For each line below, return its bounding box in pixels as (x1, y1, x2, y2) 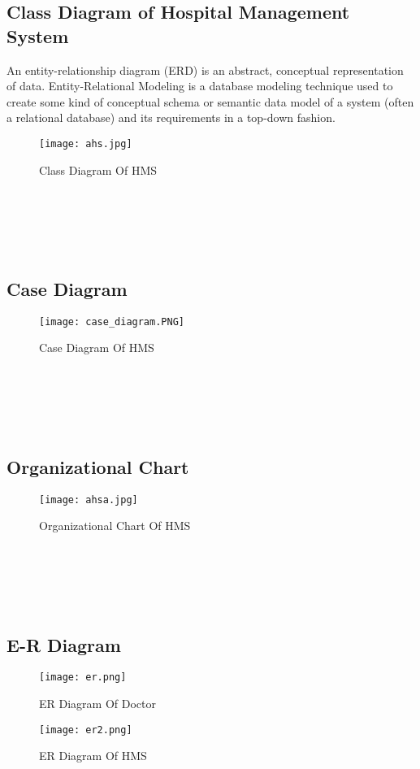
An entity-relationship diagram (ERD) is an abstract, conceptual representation (6, 61, 404, 78)
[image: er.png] (39, 671, 127, 684)
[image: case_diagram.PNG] (39, 315, 184, 328)
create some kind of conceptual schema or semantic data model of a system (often (6, 93, 414, 110)
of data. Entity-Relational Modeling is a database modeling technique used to (6, 77, 393, 94)
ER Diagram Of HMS (39, 747, 147, 764)
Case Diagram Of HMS (39, 339, 154, 356)
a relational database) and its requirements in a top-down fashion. (6, 109, 336, 126)
